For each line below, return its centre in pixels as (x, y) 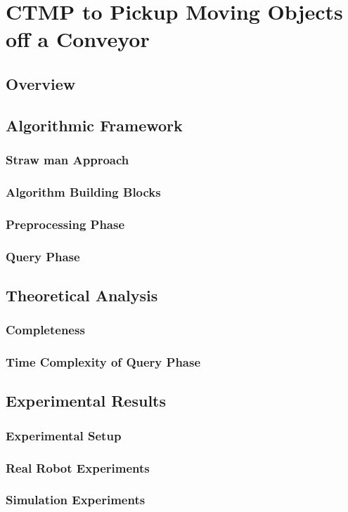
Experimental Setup (64, 435)
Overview (41, 83)
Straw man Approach (67, 160)
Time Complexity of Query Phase (103, 362)
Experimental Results (86, 401)
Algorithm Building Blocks (83, 191)
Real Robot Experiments (78, 467)
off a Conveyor (78, 39)
